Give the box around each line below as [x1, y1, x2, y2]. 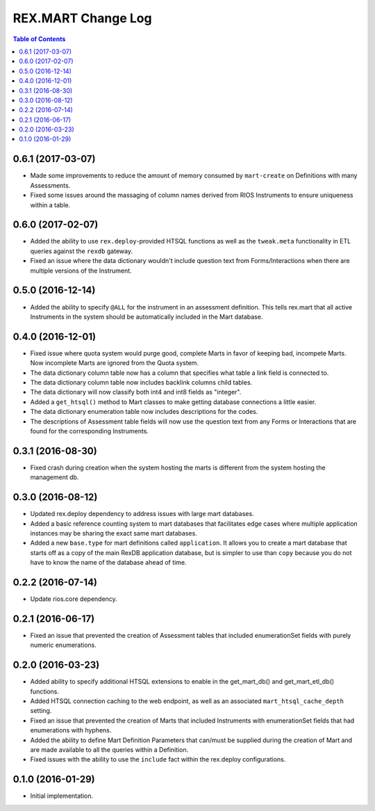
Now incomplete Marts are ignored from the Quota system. [30, 359, 199, 367]
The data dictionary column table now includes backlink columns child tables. [30, 378, 253, 386]
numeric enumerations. [30, 641, 97, 650]
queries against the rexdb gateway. [30, 247, 133, 255]
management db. [30, 473, 79, 481]
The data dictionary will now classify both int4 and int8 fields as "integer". [30, 388, 242, 396]
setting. [30, 707, 52, 715]
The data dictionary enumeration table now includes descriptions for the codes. [30, 408, 258, 416]
